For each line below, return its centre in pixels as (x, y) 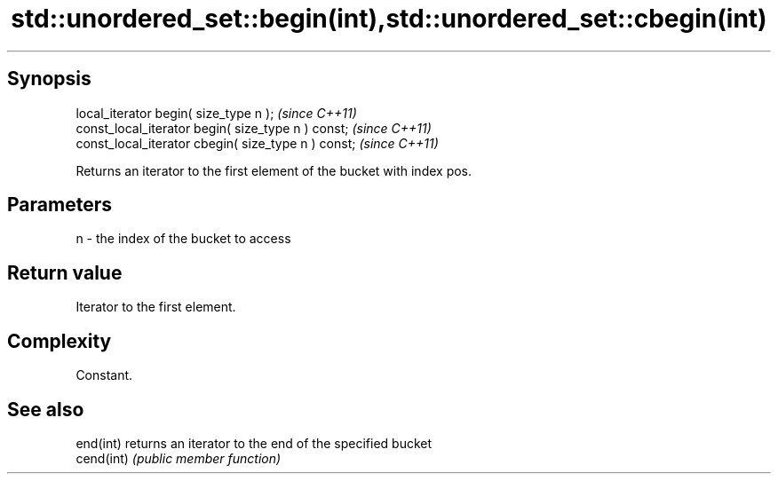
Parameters (60, 205)
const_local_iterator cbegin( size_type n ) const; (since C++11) (257, 143)
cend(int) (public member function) (179, 458)
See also (46, 409)
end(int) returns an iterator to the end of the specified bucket (254, 443)
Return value (65, 272)
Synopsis (49, 79)
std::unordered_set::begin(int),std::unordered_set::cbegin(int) (389, 19)
